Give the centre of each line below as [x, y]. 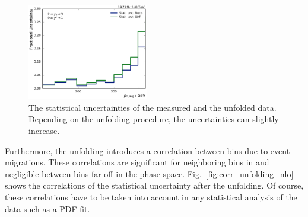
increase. [44, 130]
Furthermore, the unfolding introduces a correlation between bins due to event [147, 150]
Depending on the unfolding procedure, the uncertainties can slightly [154, 119]
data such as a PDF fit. [47, 208]
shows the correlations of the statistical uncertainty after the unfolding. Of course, [154, 185]
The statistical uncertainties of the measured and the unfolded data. [153, 107]
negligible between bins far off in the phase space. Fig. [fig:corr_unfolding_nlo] [149, 173]
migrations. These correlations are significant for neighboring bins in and [137, 162]
